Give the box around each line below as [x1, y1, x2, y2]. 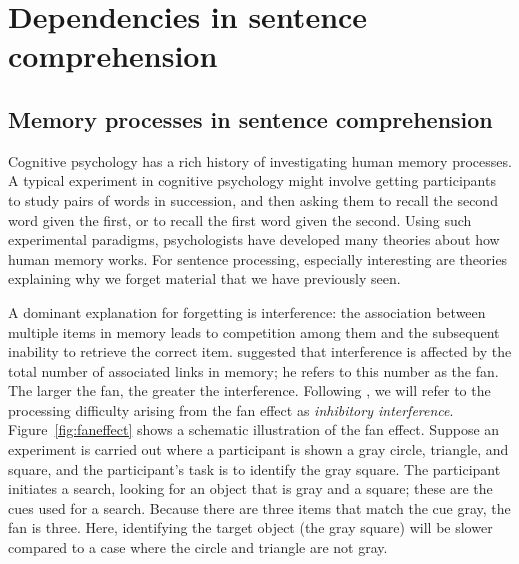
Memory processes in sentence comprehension [8, 103, 493, 134]
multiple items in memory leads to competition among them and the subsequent [8, 321, 500, 342]
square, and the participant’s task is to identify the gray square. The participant [8, 458, 501, 479]
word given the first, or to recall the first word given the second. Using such [8, 209, 472, 230]
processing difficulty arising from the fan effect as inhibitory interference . [8, 399, 454, 420]
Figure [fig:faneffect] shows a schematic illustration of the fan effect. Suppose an [8, 419, 500, 440]
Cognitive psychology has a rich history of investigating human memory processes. [8, 150, 512, 171]
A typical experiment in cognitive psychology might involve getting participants [8, 170, 496, 191]
